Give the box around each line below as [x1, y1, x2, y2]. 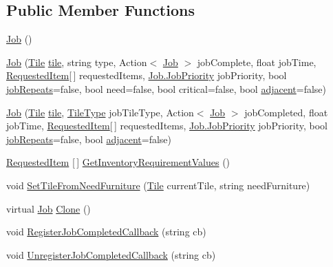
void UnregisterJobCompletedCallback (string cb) [6, 247, 216, 261]
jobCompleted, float [244, 105, 328, 119]
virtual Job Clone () [6, 201, 91, 215]
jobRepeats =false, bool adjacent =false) [6, 131, 172, 146]
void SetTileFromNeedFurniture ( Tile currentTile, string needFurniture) [6, 178, 310, 192]
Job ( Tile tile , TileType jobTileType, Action [6, 105, 194, 119]
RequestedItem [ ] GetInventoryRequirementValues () [6, 155, 230, 169]
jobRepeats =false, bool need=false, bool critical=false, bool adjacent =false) [6, 81, 327, 96]
